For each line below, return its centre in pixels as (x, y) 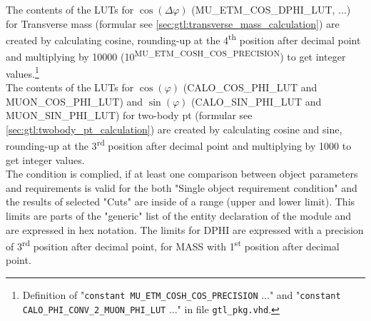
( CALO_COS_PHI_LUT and (250, 87)
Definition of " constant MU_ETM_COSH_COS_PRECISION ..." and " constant (182, 294)
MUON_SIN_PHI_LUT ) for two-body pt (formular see (129, 115)
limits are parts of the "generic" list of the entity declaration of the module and (179, 215)
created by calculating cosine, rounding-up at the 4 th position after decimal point (183, 39)
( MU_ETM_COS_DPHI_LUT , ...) (271, 9)
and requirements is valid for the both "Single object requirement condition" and (182, 187)
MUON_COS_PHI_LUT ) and (75, 101)
